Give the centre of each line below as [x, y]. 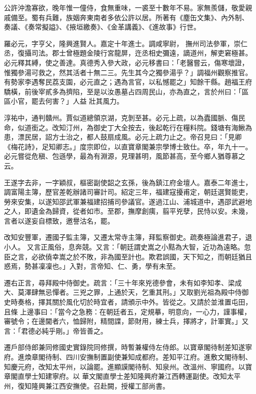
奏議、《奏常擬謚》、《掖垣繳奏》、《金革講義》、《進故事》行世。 [102, 27]
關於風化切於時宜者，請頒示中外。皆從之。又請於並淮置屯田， [152, 302]
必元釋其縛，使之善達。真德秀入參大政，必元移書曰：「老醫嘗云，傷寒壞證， [126, 62]
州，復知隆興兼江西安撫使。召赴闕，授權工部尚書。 [87, 385]
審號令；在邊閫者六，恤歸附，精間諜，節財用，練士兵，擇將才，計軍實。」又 [126, 321]
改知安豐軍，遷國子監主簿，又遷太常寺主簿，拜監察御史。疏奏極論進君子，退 [128, 237]
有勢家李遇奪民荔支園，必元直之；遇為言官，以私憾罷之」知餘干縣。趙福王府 [128, 82]
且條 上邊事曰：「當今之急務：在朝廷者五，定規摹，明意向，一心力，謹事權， [128, 311]
